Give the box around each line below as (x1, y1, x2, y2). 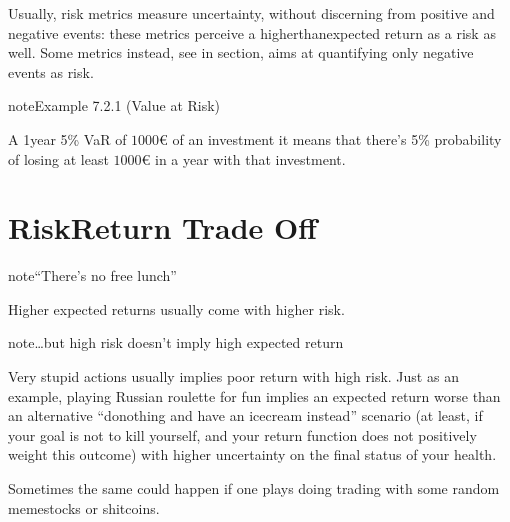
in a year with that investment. (154, 148, 346, 169)
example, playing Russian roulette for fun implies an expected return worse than (8, 385, 501, 406)
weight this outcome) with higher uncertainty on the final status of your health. (8, 444, 497, 465)
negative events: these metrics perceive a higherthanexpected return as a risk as (8, 22, 496, 43)
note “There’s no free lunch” (8, 265, 177, 286)
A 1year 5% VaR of (8, 128, 127, 149)
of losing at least (8, 148, 109, 169)
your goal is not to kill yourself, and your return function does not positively (8, 424, 477, 445)
